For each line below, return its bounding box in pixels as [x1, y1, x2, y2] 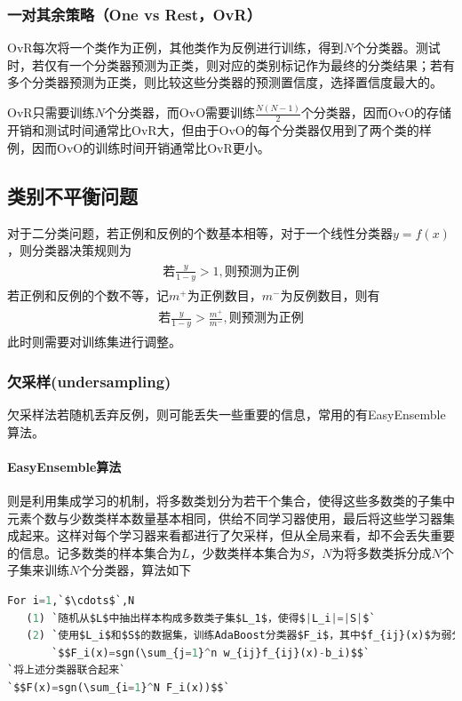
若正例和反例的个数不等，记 [7, 285, 169, 304]
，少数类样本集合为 [189, 543, 302, 562]
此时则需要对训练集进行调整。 [7, 332, 181, 351]
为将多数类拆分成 [331, 543, 432, 562]
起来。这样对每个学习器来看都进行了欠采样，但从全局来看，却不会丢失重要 [19, 526, 455, 545]
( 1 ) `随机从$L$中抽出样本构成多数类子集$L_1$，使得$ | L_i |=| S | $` [26, 611, 376, 625]
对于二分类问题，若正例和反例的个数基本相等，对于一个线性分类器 [7, 223, 393, 242]
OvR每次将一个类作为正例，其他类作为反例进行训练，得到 [7, 38, 344, 57]
